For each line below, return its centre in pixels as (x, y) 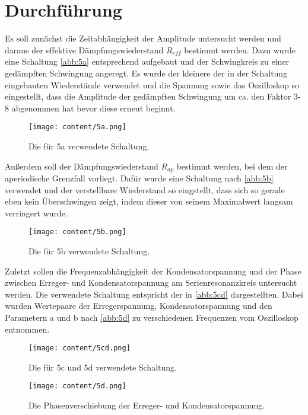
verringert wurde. (36, 213)
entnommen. (27, 329)
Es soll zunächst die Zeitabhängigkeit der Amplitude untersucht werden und (143, 38)
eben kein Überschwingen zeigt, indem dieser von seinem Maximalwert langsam (149, 201)
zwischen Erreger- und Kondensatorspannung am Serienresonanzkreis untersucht (151, 282)
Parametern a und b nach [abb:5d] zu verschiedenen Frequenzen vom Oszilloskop (152, 317)
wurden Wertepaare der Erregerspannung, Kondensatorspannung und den (139, 306)
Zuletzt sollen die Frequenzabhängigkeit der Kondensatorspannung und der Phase (153, 271)
